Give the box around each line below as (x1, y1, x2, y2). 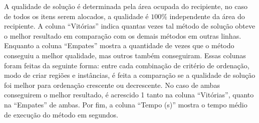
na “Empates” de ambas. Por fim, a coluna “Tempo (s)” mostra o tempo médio (4, 99, 247, 109)
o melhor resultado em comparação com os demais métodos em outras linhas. (4, 30, 241, 41)
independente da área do (169, 11, 245, 21)
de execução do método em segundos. (4, 109, 119, 119)
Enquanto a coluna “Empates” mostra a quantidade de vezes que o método (4, 40, 234, 51)
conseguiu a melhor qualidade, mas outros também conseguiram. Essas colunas (4, 50, 246, 60)
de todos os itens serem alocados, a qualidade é (4, 11, 149, 21)
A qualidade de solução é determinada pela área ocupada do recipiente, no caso (4, 1, 247, 11)
